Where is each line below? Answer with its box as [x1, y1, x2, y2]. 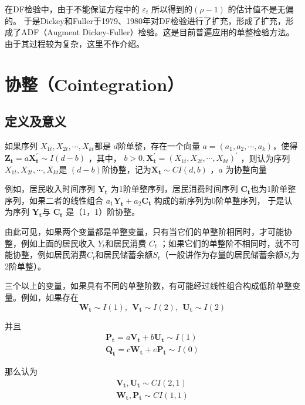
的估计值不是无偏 [228, 3, 294, 15]
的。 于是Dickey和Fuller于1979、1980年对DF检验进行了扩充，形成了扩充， [5, 14, 286, 26]
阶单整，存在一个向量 [117, 139, 200, 151]
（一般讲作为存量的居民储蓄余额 [160, 248, 284, 261]
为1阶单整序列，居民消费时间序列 [110, 183, 238, 195]
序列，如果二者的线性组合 [5, 194, 103, 206]
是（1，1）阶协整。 [66, 205, 140, 218]
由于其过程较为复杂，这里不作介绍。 [5, 37, 144, 49]
